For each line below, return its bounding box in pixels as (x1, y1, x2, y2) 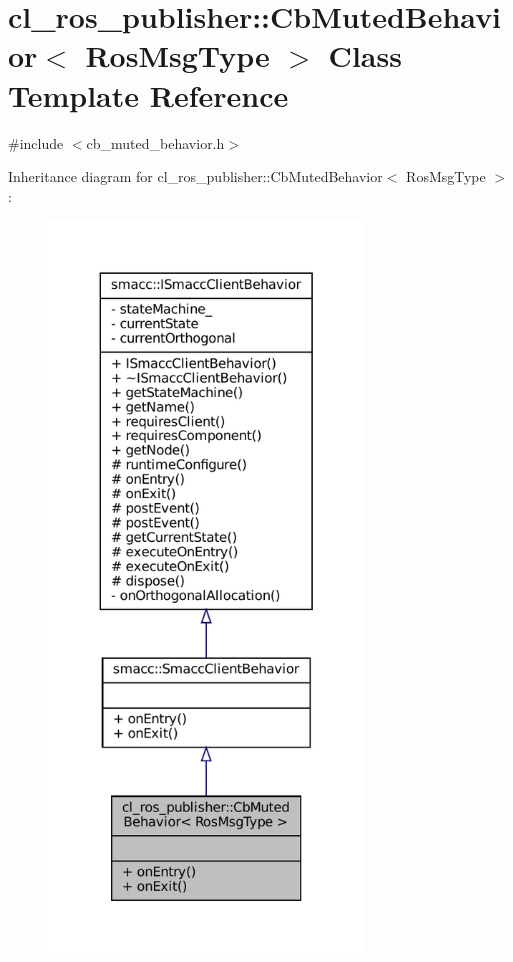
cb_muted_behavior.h (86, 132, 225, 153)
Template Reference (8, 74, 289, 115)
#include (8, 132, 64, 153)
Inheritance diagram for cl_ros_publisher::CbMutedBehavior (8, 166, 383, 187)
